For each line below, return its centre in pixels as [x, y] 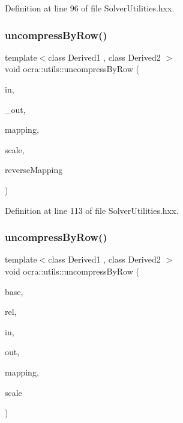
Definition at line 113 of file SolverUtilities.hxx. [92, 210]
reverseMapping [34, 170]
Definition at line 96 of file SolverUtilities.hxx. [90, 8]
